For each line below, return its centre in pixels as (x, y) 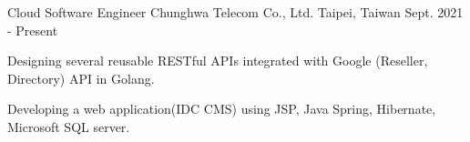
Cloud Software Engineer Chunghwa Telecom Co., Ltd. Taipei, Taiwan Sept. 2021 (235, 12)
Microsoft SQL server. (69, 126)
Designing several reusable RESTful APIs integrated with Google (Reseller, (218, 61)
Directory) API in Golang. (81, 78)
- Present (33, 30)
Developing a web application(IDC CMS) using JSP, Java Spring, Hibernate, (222, 109)
